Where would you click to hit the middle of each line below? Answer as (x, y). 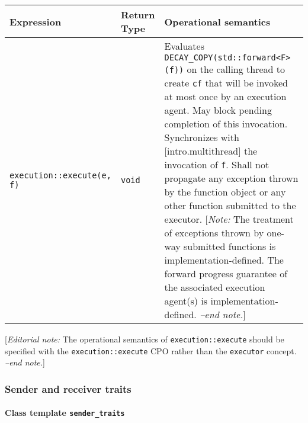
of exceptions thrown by (214, 233)
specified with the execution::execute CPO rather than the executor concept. (151, 350)
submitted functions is (230, 246)
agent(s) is (186, 301)
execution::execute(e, (60, 175)
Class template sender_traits (65, 413)
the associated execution (215, 287)
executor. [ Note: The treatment (229, 219)
